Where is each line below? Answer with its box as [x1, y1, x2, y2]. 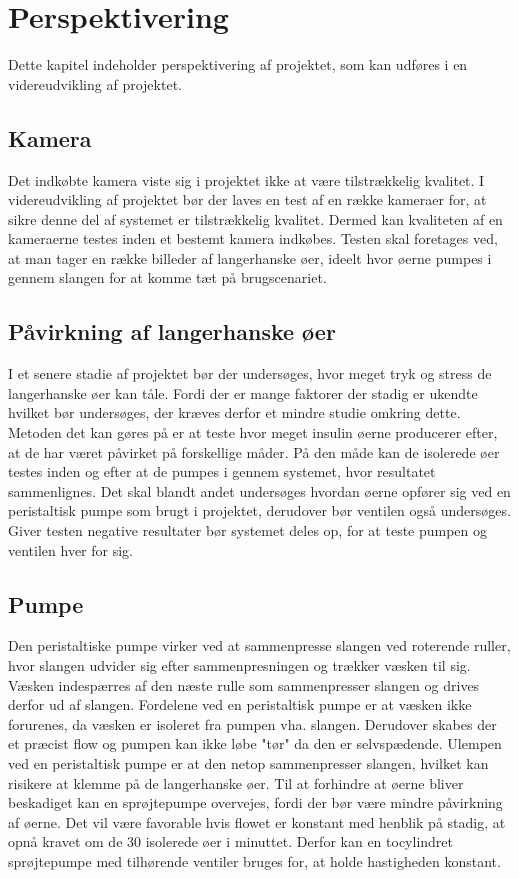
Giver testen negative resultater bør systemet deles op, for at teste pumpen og [8, 520, 488, 541]
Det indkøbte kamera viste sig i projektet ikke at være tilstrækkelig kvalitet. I [8, 169, 485, 190]
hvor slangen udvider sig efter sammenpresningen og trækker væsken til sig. [8, 655, 471, 676]
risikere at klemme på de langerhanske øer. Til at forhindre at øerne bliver [8, 772, 464, 793]
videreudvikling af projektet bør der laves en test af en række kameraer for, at [8, 189, 487, 210]
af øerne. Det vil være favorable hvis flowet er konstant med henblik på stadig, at [8, 811, 506, 832]
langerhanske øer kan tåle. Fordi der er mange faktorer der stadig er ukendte [8, 382, 478, 403]
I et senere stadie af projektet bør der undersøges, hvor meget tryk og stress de [8, 363, 492, 384]
